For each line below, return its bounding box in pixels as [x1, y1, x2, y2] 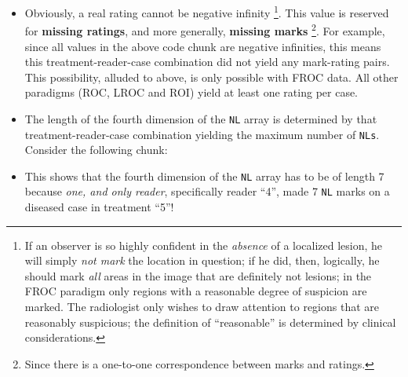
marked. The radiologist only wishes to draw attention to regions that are [24, 298, 380, 315]
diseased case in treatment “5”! [24, 199, 174, 215]
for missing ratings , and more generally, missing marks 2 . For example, [24, 20, 385, 38]
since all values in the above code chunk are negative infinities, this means [24, 38, 381, 54]
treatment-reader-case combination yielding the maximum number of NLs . [24, 126, 380, 142]
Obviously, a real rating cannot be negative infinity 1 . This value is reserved [24, 2, 389, 20]
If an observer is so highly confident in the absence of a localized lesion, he [24, 236, 383, 253]
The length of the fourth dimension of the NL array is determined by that [24, 110, 377, 126]
